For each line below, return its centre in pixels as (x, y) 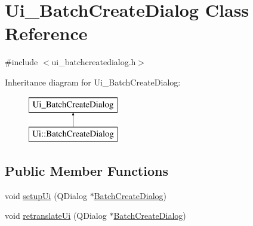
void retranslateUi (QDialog (56, 216)
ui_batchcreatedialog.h (94, 62)
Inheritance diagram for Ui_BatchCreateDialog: (93, 82)
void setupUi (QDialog (46, 195)
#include (21, 62)
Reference (46, 33)
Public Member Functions (87, 171)
